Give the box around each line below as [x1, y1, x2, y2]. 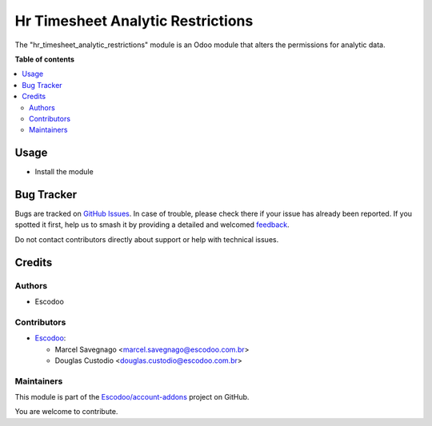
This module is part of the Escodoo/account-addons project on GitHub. [14, 392, 250, 402]
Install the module [34, 167, 94, 177]
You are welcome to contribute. [14, 407, 118, 416]
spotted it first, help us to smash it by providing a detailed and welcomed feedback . [14, 220, 290, 229]
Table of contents [14, 54, 75, 64]
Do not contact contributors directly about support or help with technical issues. [14, 234, 279, 244]
